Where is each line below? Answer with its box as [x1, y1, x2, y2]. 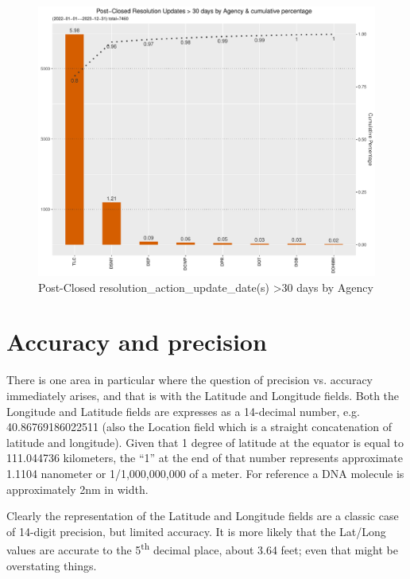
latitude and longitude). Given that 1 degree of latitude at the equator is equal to [6, 433, 404, 450]
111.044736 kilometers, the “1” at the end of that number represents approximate [6, 449, 403, 466]
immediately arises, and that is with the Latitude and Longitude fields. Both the [6, 387, 400, 404]
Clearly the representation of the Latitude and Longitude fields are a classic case [6, 507, 399, 524]
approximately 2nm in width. [6, 480, 149, 497]
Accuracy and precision [6, 325, 267, 358]
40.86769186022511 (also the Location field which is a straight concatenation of [6, 418, 393, 435]
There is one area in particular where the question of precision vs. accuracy [6, 371, 373, 388]
